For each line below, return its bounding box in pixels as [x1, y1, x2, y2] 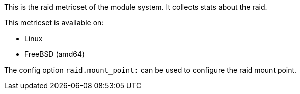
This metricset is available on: [4, 18, 104, 27]
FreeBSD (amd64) [24, 50, 85, 58]
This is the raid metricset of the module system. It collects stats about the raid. [4, 3, 267, 11]
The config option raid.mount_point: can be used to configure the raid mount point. [4, 66, 297, 74]
